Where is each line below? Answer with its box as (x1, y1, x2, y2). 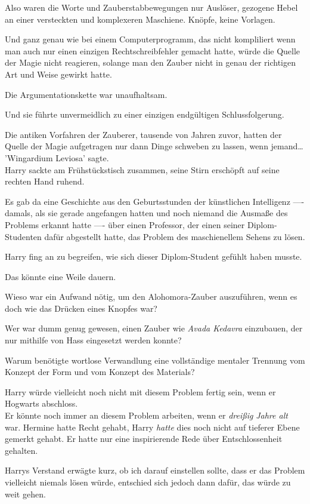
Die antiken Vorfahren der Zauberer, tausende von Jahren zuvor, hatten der (5, 128, 282, 140)
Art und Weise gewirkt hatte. (5, 67, 112, 80)
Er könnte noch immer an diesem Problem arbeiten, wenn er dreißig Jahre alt (5, 409, 288, 422)
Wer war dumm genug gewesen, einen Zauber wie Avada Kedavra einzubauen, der (5, 322, 303, 334)
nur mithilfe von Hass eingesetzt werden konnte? (5, 334, 182, 346)
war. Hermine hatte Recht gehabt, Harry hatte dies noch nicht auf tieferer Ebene (5, 420, 300, 433)
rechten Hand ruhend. (5, 175, 85, 188)
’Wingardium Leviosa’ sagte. (5, 151, 109, 164)
